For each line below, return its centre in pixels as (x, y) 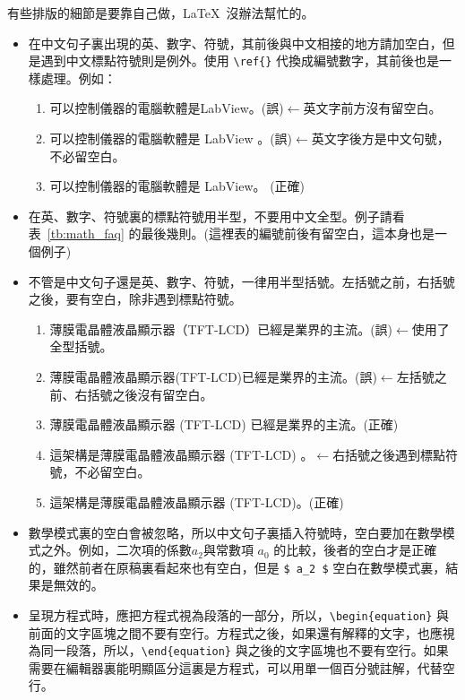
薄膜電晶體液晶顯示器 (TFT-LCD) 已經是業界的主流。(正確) (224, 424)
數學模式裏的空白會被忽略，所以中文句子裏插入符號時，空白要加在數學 (235, 532)
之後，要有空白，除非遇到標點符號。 (135, 299)
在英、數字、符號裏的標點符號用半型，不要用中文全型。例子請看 (216, 216)
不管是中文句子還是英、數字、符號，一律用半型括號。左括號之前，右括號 (241, 281)
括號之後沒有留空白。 (150, 394)
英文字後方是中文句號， (380, 138)
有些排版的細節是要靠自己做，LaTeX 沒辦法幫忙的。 (161, 13)
